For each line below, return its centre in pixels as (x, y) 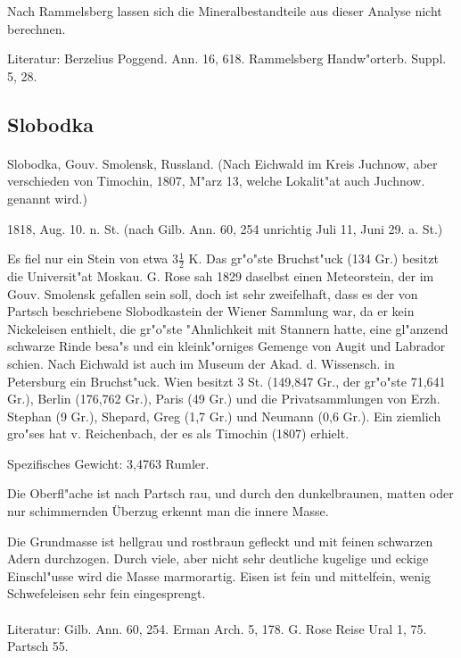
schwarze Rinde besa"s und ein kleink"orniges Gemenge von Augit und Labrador (226, 346)
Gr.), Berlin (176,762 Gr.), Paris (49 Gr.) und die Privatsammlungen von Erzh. (224, 399)
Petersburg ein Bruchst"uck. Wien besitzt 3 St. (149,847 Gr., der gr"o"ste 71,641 (226, 381)
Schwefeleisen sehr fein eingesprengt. (107, 593)
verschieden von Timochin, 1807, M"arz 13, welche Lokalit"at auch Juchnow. (216, 181)
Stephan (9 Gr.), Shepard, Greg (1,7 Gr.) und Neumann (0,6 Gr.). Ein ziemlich (224, 416)
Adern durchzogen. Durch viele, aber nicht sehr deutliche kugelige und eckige (218, 558)
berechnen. (37, 28)
